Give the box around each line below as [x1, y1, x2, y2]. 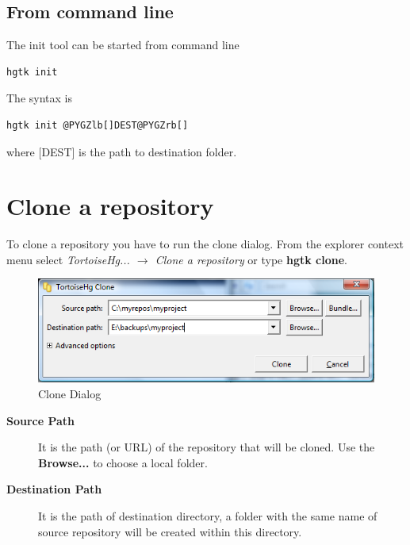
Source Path [6, 412, 75, 428]
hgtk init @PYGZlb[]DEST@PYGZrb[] [6, 119, 189, 131]
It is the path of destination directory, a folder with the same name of [38, 507, 377, 524]
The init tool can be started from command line [6, 36, 239, 53]
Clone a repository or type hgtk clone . [155, 251, 348, 267]
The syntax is [6, 90, 72, 106]
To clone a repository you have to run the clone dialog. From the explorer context [6, 236, 404, 252]
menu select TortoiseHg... [6, 251, 130, 267]
